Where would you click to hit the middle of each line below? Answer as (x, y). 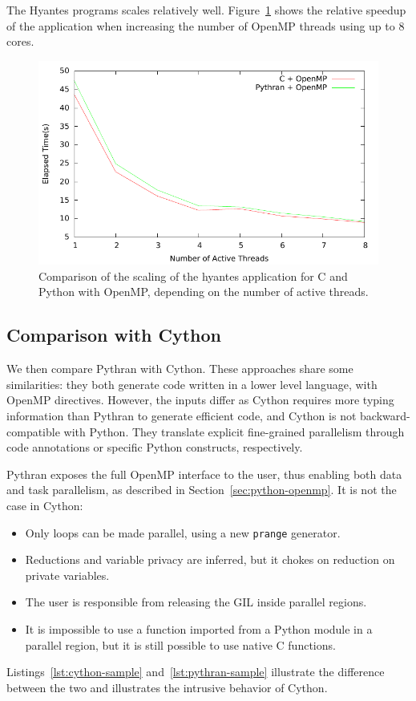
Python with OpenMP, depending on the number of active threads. (204, 292)
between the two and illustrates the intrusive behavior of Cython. (167, 687)
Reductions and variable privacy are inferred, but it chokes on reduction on (210, 559)
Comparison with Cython (114, 335)
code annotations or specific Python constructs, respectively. (155, 447)
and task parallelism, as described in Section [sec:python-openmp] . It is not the (202, 490)
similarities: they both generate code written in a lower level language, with (192, 384)
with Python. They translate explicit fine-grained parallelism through (234, 431)
